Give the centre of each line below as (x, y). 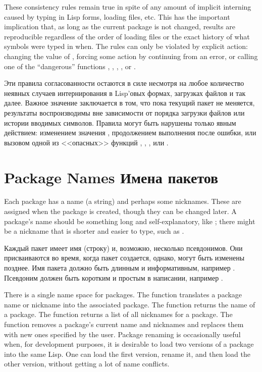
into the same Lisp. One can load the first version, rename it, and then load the (127, 354)
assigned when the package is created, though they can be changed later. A (120, 211)
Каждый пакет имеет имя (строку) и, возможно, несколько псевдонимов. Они (123, 248)
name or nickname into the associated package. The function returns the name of (130, 304)
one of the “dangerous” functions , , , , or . (70, 66)
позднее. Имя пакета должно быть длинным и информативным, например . (120, 268)
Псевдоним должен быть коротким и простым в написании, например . (114, 277)
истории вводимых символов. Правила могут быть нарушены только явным (120, 122)
